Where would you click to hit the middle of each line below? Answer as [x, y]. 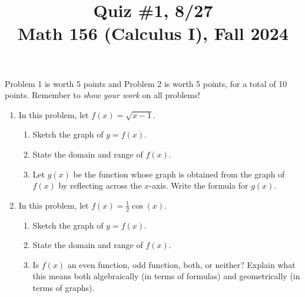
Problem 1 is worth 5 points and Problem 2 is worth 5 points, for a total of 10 [146, 83]
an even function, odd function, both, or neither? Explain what [181, 264]
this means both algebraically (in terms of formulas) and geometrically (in [166, 276]
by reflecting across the [100, 185]
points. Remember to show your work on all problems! [102, 95]
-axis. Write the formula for [199, 185]
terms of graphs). [64, 287]
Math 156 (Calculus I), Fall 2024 [153, 33]
